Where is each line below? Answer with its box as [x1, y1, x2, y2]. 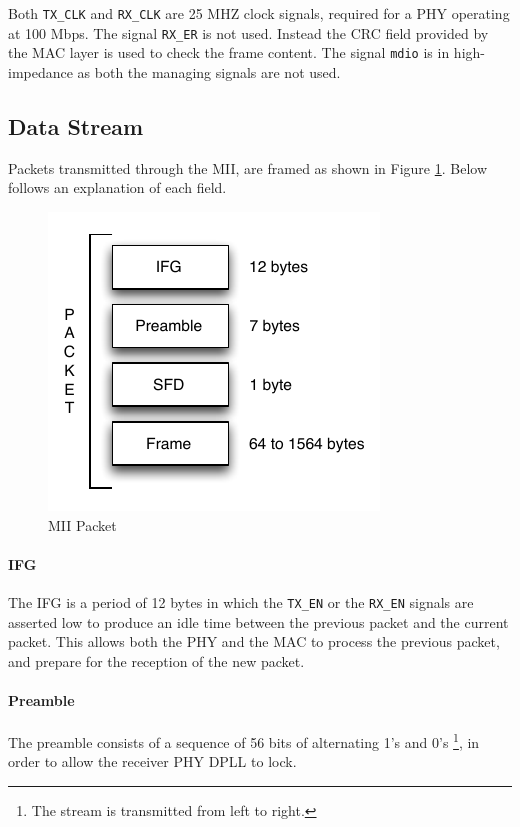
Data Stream [8, 110, 144, 141]
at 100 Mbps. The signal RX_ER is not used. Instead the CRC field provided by [8, 22, 489, 43]
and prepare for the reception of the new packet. [8, 650, 305, 671]
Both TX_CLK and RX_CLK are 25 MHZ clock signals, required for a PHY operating [8, 3, 510, 23]
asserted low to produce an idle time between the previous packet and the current [8, 611, 509, 632]
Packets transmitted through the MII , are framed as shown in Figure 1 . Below [8, 157, 488, 178]
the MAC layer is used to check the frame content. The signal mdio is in [8, 42, 450, 63]
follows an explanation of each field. [8, 177, 227, 198]
